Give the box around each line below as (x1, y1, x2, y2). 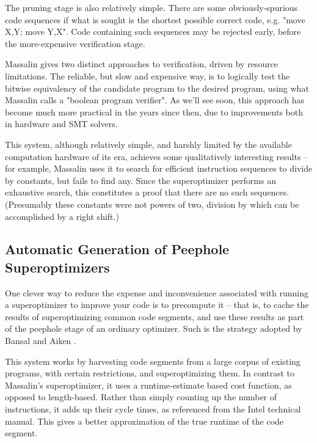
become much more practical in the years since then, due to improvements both (5, 105, 303, 118)
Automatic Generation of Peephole (5, 240, 230, 258)
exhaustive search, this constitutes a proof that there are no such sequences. (5, 186, 290, 199)
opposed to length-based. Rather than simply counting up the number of (5, 390, 277, 403)
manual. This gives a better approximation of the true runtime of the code (5, 414, 284, 427)
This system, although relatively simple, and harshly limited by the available (5, 137, 292, 150)
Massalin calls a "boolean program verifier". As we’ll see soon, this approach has (5, 93, 304, 106)
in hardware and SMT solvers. (5, 117, 118, 130)
